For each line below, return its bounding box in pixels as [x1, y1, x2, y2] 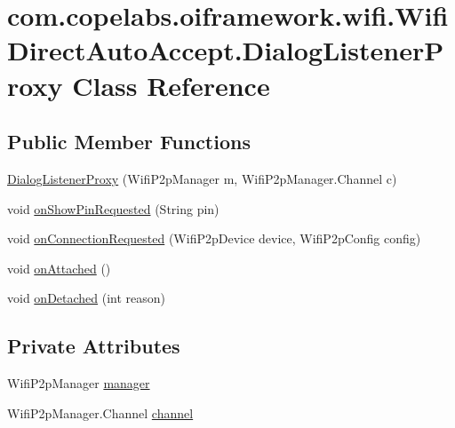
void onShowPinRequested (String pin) [7, 199, 220, 218]
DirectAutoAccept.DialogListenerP [7, 32, 444, 68]
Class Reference [72, 67, 270, 103]
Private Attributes [7, 332, 180, 360]
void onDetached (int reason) [7, 289, 166, 307]
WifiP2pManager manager [7, 374, 150, 392]
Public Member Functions [7, 128, 251, 155]
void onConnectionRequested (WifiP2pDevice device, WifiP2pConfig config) [7, 229, 421, 248]
